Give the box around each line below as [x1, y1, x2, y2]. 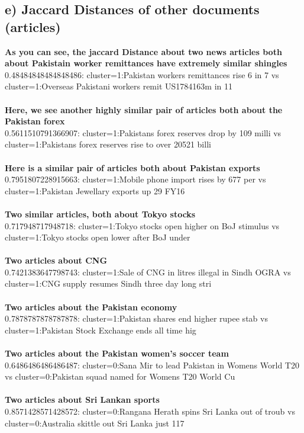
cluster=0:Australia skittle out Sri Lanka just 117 [5, 416, 185, 429]
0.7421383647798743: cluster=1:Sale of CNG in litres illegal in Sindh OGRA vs [5, 265, 291, 278]
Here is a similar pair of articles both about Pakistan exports [5, 161, 260, 174]
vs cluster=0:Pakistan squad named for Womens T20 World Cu [5, 370, 235, 383]
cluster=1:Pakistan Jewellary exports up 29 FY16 [5, 184, 185, 197]
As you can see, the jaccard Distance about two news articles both [5, 45, 282, 57]
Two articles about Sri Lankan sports [5, 393, 160, 406]
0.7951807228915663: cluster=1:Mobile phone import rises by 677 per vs [5, 173, 266, 185]
